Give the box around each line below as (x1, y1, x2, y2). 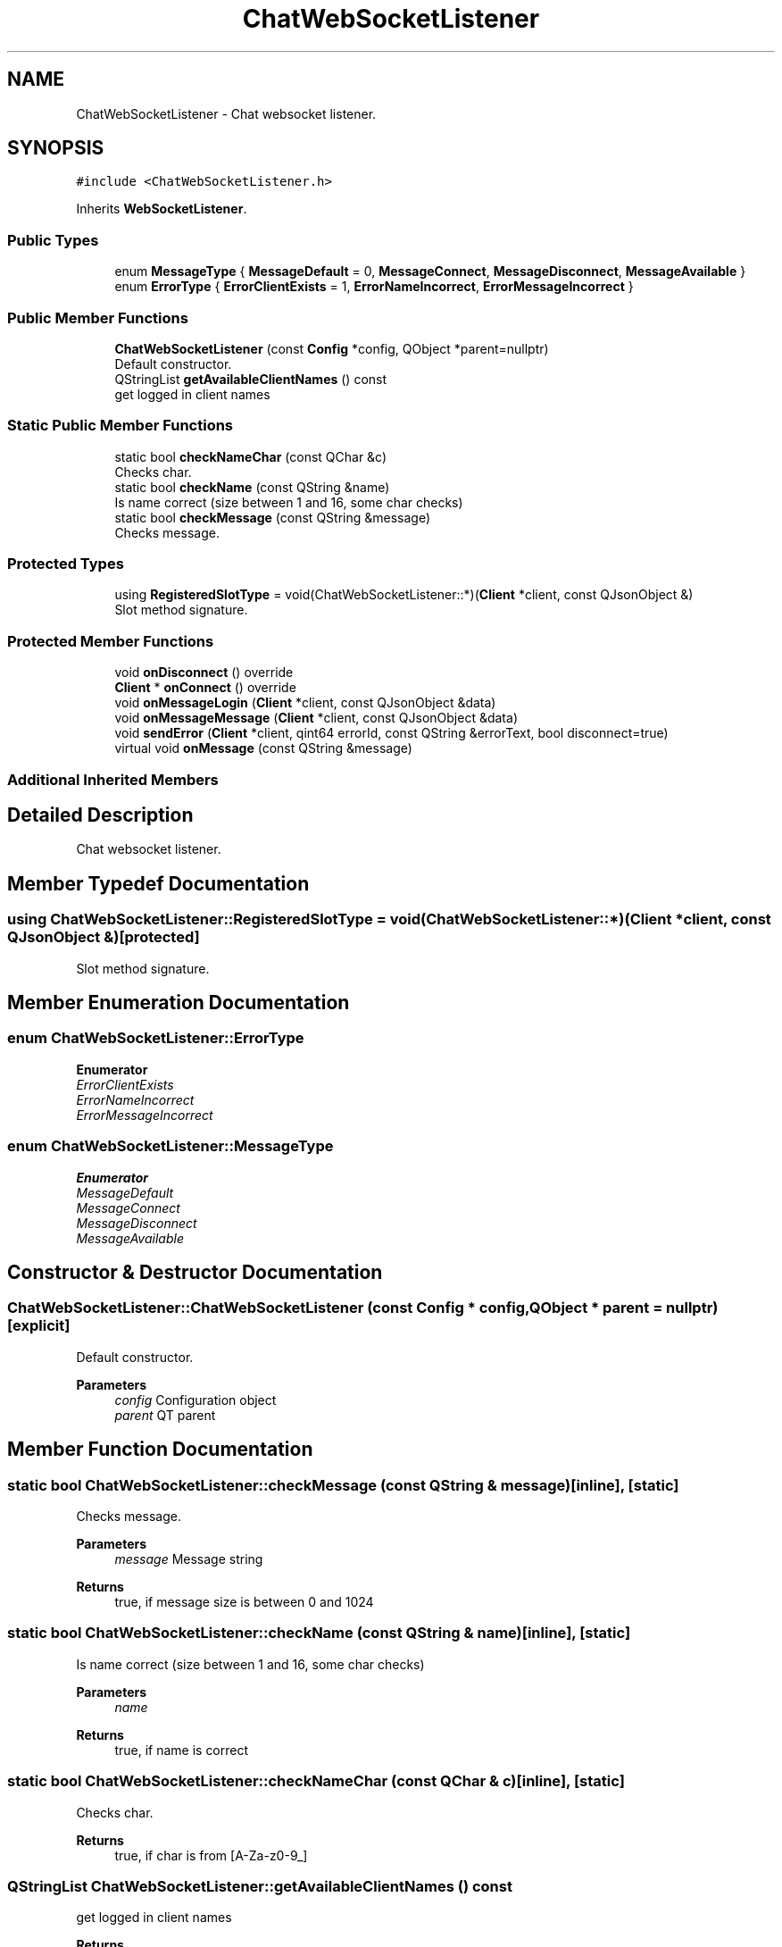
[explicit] (7, 1316, 71, 1335)
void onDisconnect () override (114, 664, 294, 681)
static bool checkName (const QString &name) (114, 479, 390, 495)
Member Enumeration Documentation (7, 991, 350, 1015)
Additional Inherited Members (7, 770, 219, 789)
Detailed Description (7, 803, 194, 826)
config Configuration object (114, 1391, 277, 1408)
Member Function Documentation (7, 1438, 313, 1461)
